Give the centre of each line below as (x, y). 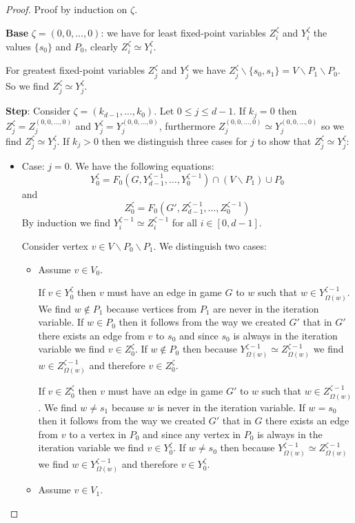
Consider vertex (55, 246)
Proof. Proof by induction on (67, 9)
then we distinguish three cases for (174, 140)
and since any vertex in (192, 434)
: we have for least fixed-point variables (183, 32)
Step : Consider (38, 111)
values (19, 47)
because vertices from (152, 308)
